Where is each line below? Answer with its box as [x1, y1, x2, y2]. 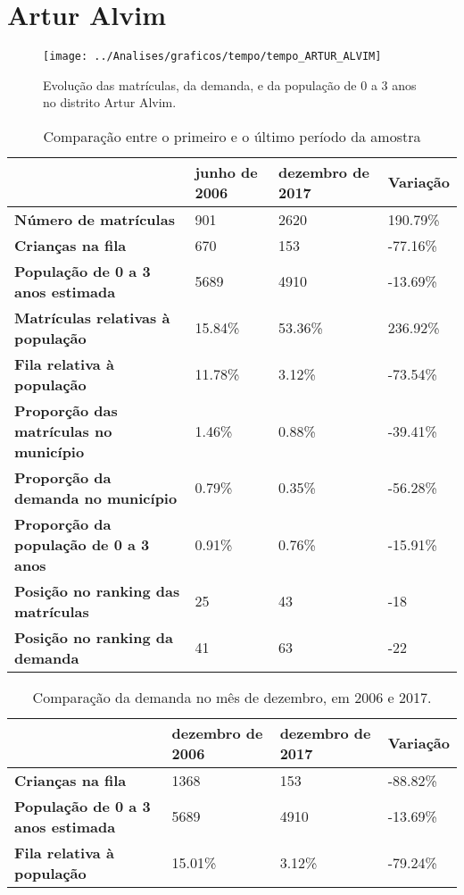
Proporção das [14, 399, 118, 421]
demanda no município [14, 487, 178, 508]
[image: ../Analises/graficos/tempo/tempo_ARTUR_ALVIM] [43, 50, 382, 63]
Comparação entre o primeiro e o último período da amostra [43, 125, 421, 146]
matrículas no [14, 420, 112, 441]
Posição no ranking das [14, 580, 180, 601]
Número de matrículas [14, 208, 175, 230]
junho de [195, 161, 258, 182]
